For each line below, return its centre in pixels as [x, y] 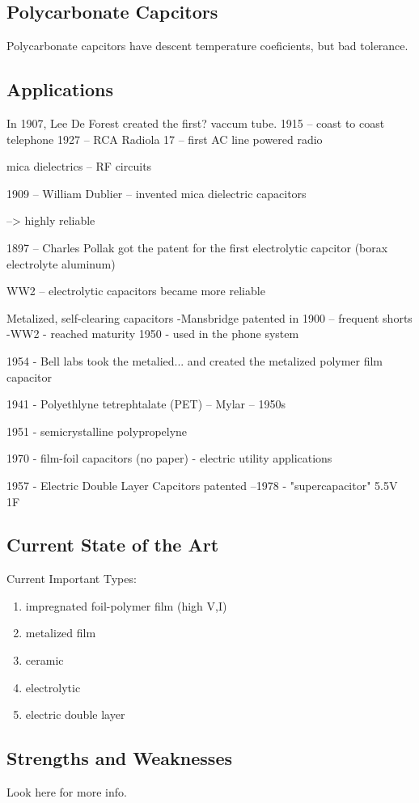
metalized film [61, 633]
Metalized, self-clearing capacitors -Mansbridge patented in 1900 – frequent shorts [209, 317]
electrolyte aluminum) [61, 263]
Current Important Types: [72, 579]
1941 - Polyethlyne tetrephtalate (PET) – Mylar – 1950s [146, 404]
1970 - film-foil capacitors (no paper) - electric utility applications [169, 458]
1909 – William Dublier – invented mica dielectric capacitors [157, 193]
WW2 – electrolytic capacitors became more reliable [136, 291]
